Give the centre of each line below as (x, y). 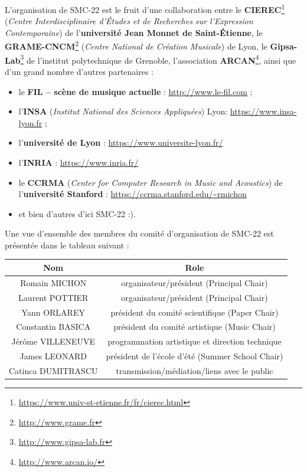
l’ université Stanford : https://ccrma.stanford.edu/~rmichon (133, 194)
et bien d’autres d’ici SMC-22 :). (77, 213)
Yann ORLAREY (53, 312)
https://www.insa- (263, 111)
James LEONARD (53, 356)
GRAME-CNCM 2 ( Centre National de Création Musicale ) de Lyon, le (136, 45)
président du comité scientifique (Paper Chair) (195, 312)
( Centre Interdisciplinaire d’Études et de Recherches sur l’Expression (129, 21)
